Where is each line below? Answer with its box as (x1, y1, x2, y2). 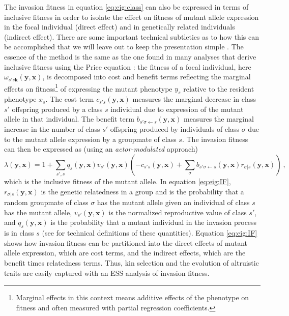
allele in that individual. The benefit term (4, 113, 134, 124)
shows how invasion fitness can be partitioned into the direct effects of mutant (4, 237, 248, 248)
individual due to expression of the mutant (110, 103, 244, 114)
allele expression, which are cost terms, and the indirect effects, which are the (4, 247, 246, 258)
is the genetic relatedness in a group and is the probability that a (41, 186, 244, 196)
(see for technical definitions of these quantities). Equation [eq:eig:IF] (42, 227, 257, 238)
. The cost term (45, 94, 94, 104)
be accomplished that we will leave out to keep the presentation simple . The (4, 41, 244, 52)
